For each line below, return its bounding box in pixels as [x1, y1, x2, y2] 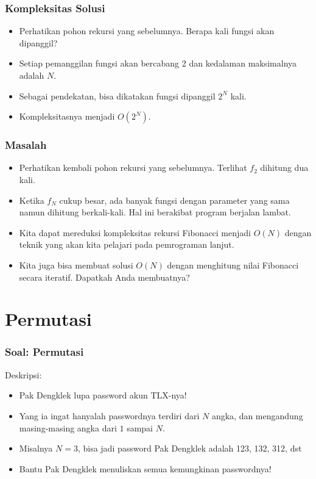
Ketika [19, 193, 44, 206]
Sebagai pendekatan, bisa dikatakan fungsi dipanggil [19, 89, 216, 102]
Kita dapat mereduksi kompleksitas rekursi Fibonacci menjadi [19, 226, 251, 239]
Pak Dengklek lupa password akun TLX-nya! [19, 389, 187, 402]
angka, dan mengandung [211, 409, 303, 422]
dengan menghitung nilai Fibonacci [167, 258, 299, 271]
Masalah [5, 137, 47, 153]
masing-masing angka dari [19, 421, 117, 434]
